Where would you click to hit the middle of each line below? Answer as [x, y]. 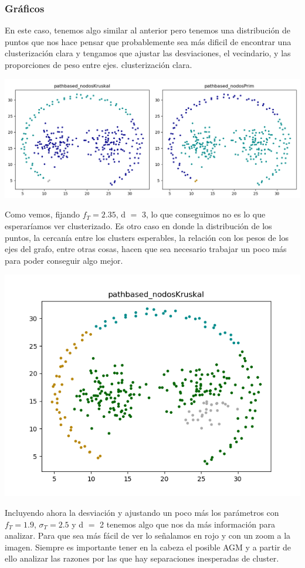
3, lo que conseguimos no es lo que [204, 214]
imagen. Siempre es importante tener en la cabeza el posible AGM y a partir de [148, 547]
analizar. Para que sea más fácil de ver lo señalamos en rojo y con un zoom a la [148, 535]
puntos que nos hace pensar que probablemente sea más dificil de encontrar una [148, 41]
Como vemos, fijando [43, 214]
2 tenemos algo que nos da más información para [188, 524]
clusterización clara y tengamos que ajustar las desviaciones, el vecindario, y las [148, 53]
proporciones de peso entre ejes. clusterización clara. [99, 64]
